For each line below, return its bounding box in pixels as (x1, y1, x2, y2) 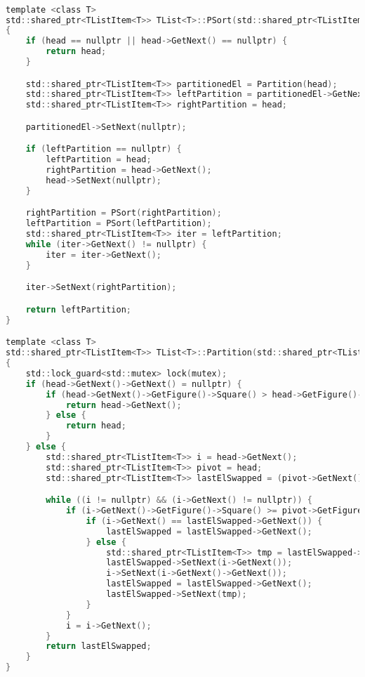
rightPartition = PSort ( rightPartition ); (25, 208, 222, 218)
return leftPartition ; (25, 304, 131, 315)
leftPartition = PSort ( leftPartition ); (25, 218, 212, 229)
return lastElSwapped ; (46, 641, 152, 652)
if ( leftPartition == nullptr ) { (25, 144, 182, 155)
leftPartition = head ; (46, 155, 152, 165)
